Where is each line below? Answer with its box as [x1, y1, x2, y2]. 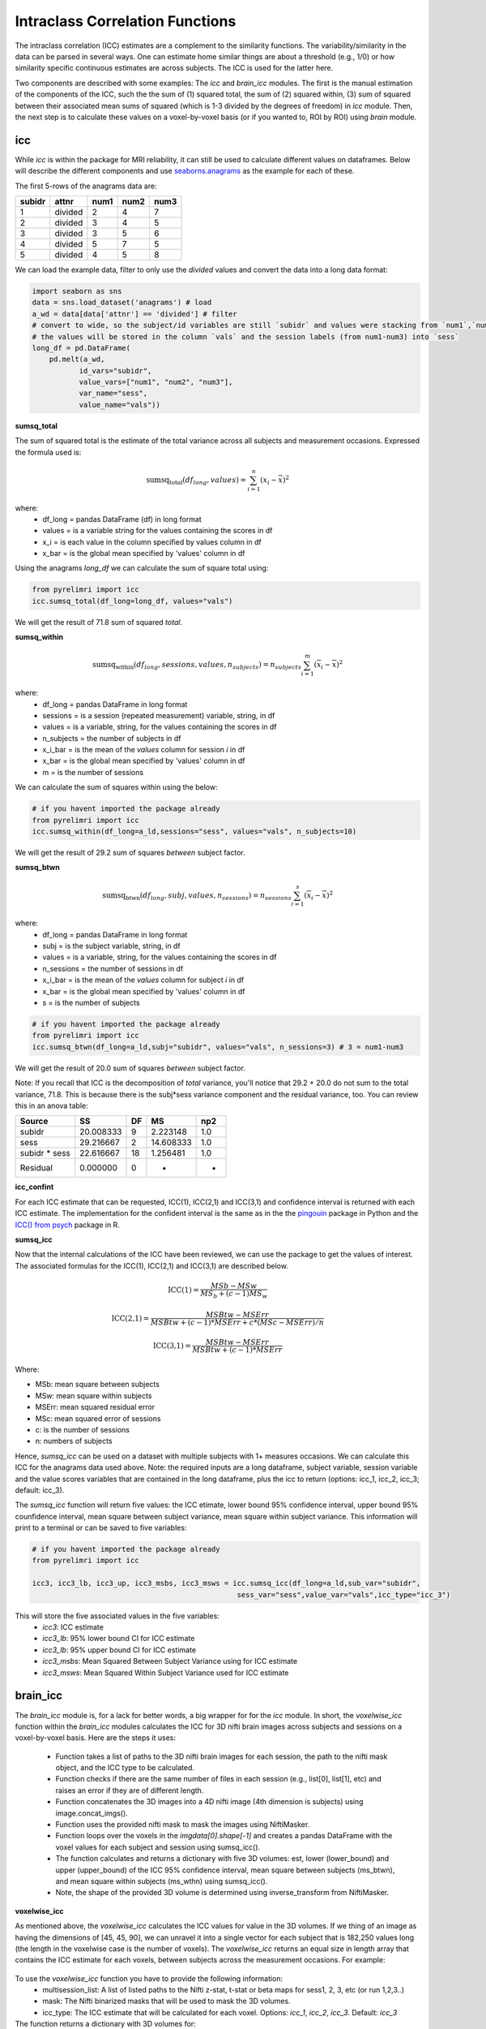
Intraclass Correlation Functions [15, 12, 237, 30]
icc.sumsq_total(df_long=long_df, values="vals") [32, 597, 233, 605]
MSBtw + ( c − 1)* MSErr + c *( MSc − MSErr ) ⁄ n [150, 1318, 324, 1327]
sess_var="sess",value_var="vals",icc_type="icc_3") [237, 1590, 451, 1599]
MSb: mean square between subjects [35, 1380, 160, 1389]
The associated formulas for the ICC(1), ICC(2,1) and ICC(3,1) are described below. [15, 1260, 289, 1270]
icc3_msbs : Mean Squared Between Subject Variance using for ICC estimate [42, 1656, 298, 1666]
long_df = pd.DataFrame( [32, 343, 131, 352]
